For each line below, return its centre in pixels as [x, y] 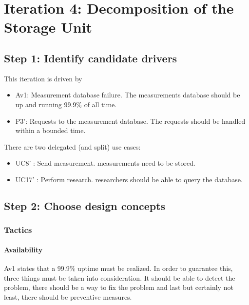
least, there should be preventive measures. [68, 296]
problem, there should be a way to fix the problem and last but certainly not [119, 287]
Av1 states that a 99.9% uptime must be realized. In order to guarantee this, [118, 268]
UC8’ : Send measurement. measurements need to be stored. [105, 163]
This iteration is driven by [43, 78]
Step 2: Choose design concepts [85, 205]
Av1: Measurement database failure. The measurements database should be [128, 95]
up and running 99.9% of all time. [66, 104]
